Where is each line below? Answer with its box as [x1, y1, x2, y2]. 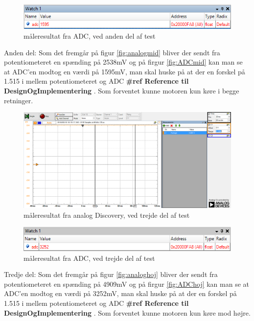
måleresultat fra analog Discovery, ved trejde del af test [23, 209, 190, 220]
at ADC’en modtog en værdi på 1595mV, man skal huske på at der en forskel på [4, 66, 245, 76]
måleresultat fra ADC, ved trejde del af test [23, 252, 155, 263]
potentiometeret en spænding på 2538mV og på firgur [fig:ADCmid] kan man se [4, 57, 243, 67]
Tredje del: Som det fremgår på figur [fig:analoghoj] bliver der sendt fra [4, 269, 218, 279]
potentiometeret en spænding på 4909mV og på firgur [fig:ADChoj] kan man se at [4, 278, 250, 289]
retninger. [4, 95, 33, 105]
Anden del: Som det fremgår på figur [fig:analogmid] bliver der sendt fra [4, 47, 220, 57]
